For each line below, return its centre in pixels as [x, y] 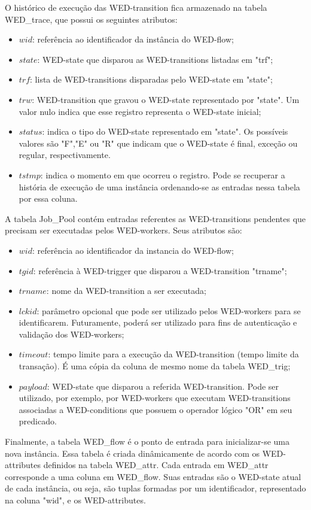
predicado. [38, 421]
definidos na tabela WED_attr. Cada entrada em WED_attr [156, 465]
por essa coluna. [48, 198]
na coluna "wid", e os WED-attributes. [75, 500]
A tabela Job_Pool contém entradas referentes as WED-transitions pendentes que [155, 218]
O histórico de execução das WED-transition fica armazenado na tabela [136, 7]
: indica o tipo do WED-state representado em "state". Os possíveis [165, 131]
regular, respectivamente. [65, 155]
